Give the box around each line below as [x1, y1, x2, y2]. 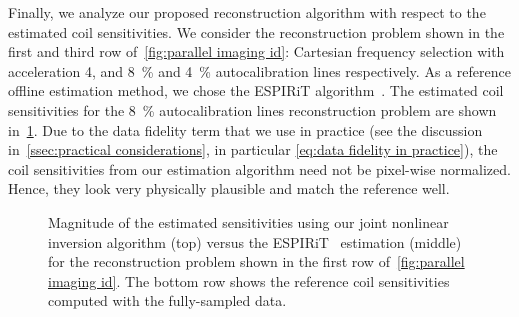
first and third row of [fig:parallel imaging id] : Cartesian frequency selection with [8, 41, 505, 62]
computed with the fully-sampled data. [48, 290, 287, 311]
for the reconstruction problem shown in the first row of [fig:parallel [48, 251, 465, 272]
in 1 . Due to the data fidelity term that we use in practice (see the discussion [8, 119, 483, 140]
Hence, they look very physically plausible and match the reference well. [8, 178, 450, 199]
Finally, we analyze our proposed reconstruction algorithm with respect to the [8, 2, 486, 22]
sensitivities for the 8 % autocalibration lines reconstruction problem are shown [8, 99, 497, 120]
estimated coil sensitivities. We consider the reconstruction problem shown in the [8, 21, 505, 42]
